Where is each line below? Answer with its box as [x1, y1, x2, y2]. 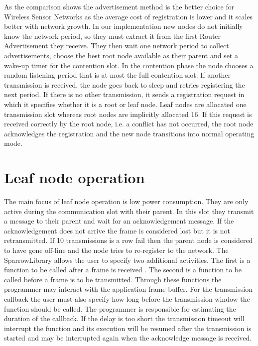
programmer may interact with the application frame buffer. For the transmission [4, 284, 253, 294]
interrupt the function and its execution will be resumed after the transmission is [4, 323, 252, 333]
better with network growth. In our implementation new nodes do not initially [4, 21, 243, 31]
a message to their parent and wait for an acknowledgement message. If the [4, 216, 234, 226]
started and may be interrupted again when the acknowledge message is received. [4, 333, 252, 343]
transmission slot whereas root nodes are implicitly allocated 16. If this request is [4, 109, 252, 119]
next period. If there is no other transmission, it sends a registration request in [4, 89, 245, 100]
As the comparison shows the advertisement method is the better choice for [4, 1, 235, 11]
